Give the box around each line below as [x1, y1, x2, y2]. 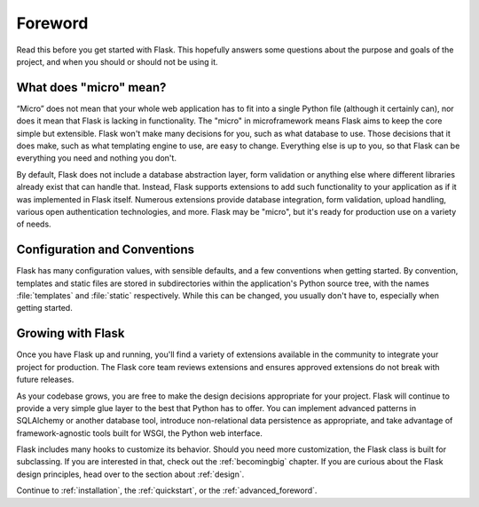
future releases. [16, 374, 75, 385]
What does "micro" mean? [16, 80, 167, 95]
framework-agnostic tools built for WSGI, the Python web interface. [16, 427, 263, 439]
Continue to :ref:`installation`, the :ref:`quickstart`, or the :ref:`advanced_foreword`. [16, 485, 318, 496]
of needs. [16, 218, 52, 230]
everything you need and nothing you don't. [16, 153, 177, 163]
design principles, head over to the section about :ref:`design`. [16, 469, 245, 479]
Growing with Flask [16, 326, 125, 341]
